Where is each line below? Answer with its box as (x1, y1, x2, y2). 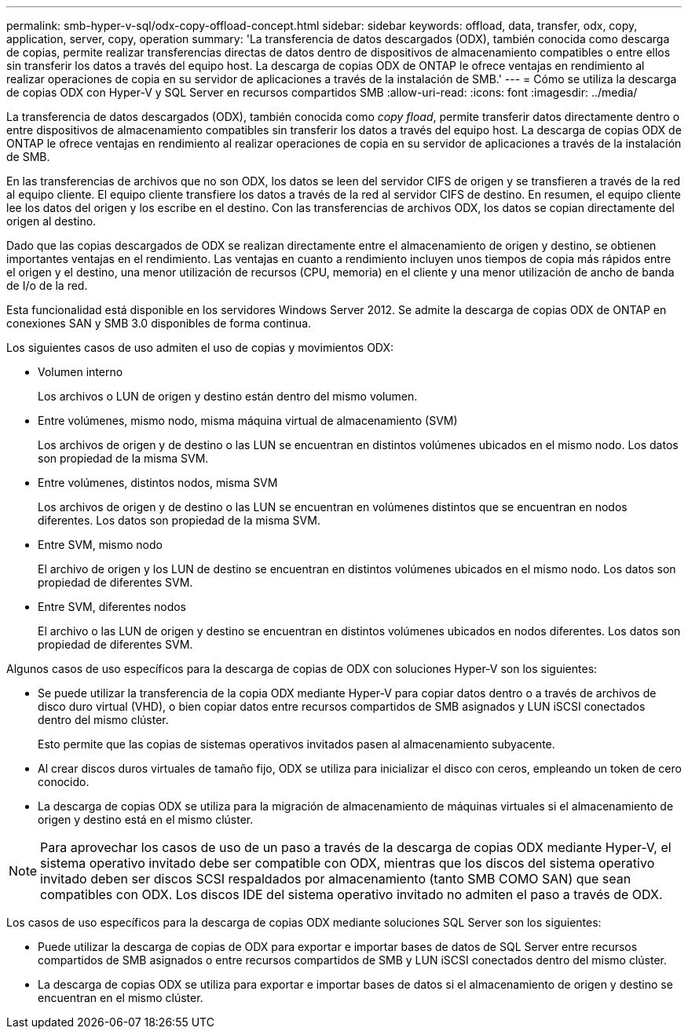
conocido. (38, 775, 90, 788)
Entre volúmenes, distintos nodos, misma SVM (38, 476, 278, 489)
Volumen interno (38, 365, 123, 379)
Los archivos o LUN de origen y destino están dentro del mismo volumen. (38, 389, 418, 403)
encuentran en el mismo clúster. (38, 991, 203, 1004)
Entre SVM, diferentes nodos (38, 600, 186, 613)
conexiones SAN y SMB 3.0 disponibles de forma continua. (6, 316, 312, 330)
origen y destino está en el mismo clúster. (38, 813, 254, 826)
